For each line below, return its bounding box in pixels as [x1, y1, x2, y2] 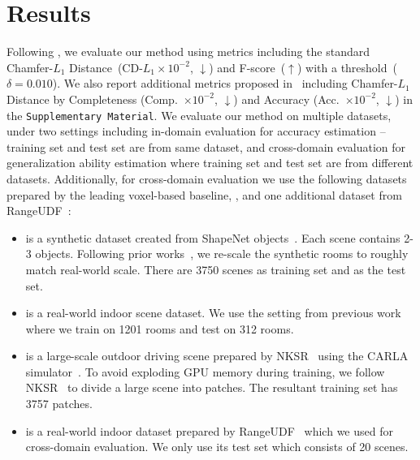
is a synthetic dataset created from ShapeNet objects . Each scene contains [25, 229, 401, 246]
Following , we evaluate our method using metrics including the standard [6, 43, 370, 60]
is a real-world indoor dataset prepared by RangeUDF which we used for [25, 422, 393, 439]
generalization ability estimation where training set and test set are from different [6, 154, 414, 171]
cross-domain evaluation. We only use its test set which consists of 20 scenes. [25, 438, 409, 455]
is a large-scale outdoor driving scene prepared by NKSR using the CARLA [25, 347, 409, 364]
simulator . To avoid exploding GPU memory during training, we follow [25, 363, 385, 380]
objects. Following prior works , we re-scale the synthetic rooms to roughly [35, 245, 409, 262]
